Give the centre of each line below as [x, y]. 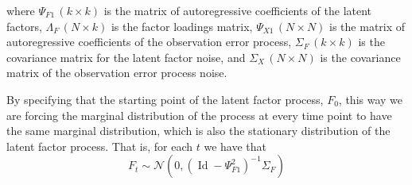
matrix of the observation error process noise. [117, 73]
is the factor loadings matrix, [182, 26]
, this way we [371, 99]
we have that [235, 146]
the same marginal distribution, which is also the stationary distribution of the [198, 131]
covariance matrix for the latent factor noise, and [126, 57]
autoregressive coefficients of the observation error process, [149, 42]
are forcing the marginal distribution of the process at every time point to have [199, 115]
